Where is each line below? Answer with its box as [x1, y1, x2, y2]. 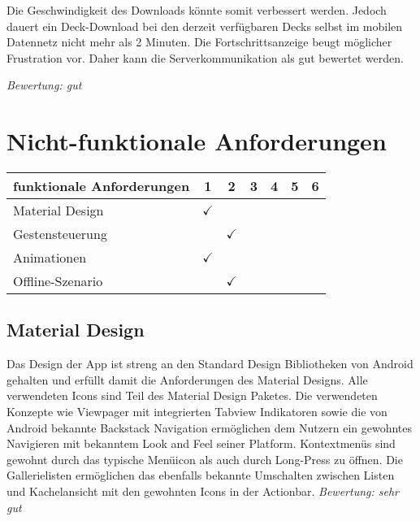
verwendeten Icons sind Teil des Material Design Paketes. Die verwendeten [6, 387, 378, 404]
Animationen [13, 248, 87, 267]
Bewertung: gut [6, 76, 82, 93]
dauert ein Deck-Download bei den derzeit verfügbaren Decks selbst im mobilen [6, 17, 403, 34]
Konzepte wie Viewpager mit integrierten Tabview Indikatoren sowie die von [6, 403, 388, 420]
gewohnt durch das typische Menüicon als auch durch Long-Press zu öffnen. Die [6, 450, 403, 467]
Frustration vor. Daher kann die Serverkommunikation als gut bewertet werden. [6, 49, 404, 66]
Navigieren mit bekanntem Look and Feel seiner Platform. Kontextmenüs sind [6, 435, 396, 452]
